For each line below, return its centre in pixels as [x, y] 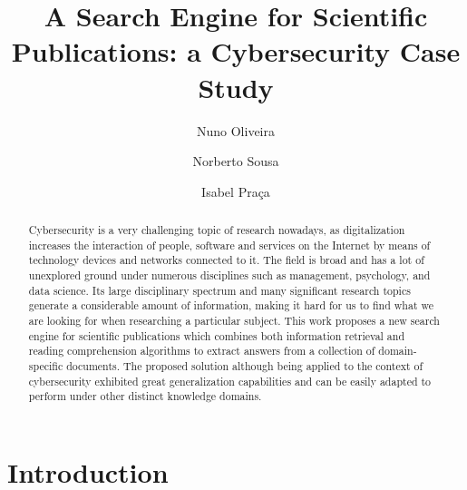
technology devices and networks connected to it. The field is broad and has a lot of [226, 260]
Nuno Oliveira [235, 130]
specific [46, 365]
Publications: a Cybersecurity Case [236, 51]
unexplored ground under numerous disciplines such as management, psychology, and [229, 275]
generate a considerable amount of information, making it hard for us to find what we [231, 305]
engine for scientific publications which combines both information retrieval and [217, 335]
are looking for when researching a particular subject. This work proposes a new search [234, 321]
